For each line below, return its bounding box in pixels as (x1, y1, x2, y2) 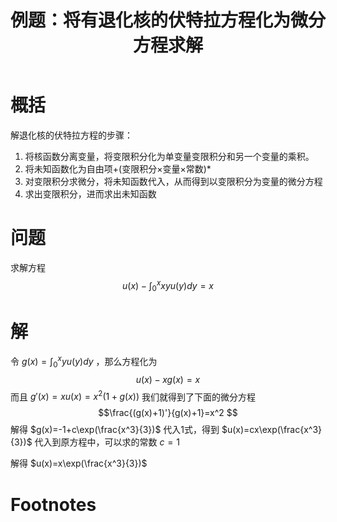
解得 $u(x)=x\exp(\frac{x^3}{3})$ (10, 457, 148, 470)
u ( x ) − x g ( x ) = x (135, 373, 201, 385)
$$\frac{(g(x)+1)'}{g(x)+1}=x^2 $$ (98, 407, 238, 419)
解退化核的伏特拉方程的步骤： (10, 129, 133, 141)
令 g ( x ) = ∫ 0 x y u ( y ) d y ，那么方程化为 (10, 354, 158, 370)
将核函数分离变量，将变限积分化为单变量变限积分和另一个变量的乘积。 (24, 150, 315, 162)
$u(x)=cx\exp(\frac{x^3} (221, 424, 323, 436)
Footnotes (10, 493, 97, 516)
